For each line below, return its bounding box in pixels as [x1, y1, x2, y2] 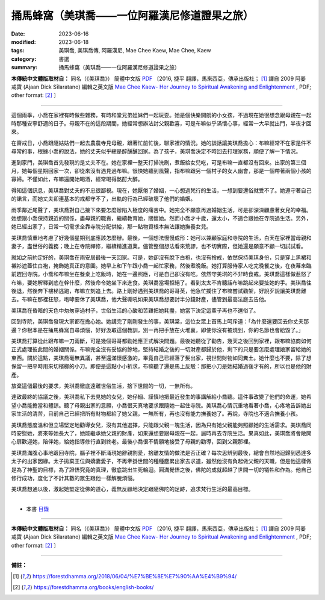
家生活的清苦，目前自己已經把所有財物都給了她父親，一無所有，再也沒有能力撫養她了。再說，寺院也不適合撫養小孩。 [11, 410, 301, 417]
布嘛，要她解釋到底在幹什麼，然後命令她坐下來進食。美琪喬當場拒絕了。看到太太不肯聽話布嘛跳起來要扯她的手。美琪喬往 [11, 279, 312, 286]
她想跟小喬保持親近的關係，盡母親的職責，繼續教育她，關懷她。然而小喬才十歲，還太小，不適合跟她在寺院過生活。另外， [11, 214, 312, 222]
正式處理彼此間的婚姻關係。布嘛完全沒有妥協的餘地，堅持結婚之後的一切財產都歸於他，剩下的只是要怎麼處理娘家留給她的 [11, 346, 312, 353]
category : [11, 55, 37, 63]
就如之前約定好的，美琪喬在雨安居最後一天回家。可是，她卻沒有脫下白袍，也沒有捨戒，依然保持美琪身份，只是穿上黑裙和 [11, 254, 312, 261]
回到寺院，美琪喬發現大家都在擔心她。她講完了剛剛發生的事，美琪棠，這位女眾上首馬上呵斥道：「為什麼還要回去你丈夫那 [11, 318, 309, 325]
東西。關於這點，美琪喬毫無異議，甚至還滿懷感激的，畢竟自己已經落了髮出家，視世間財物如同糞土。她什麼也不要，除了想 [11, 354, 312, 361]
